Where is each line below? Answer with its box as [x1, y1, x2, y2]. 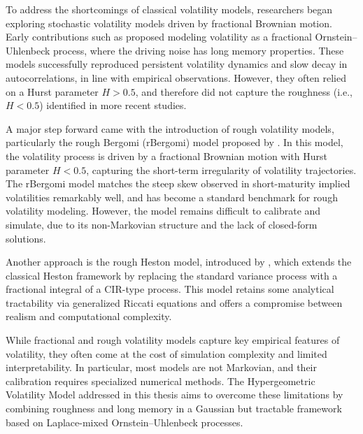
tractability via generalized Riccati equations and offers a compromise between [6, 295, 343, 310]
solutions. [6, 231, 46, 245]
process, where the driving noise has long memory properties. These [53, 43, 344, 57]
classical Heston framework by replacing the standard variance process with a [6, 268, 338, 282]
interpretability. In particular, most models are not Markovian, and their [6, 360, 317, 375]
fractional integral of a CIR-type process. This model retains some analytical [6, 282, 334, 296]
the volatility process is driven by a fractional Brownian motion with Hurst [6, 148, 327, 163]
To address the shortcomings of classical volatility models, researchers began [6, 2, 333, 16]
